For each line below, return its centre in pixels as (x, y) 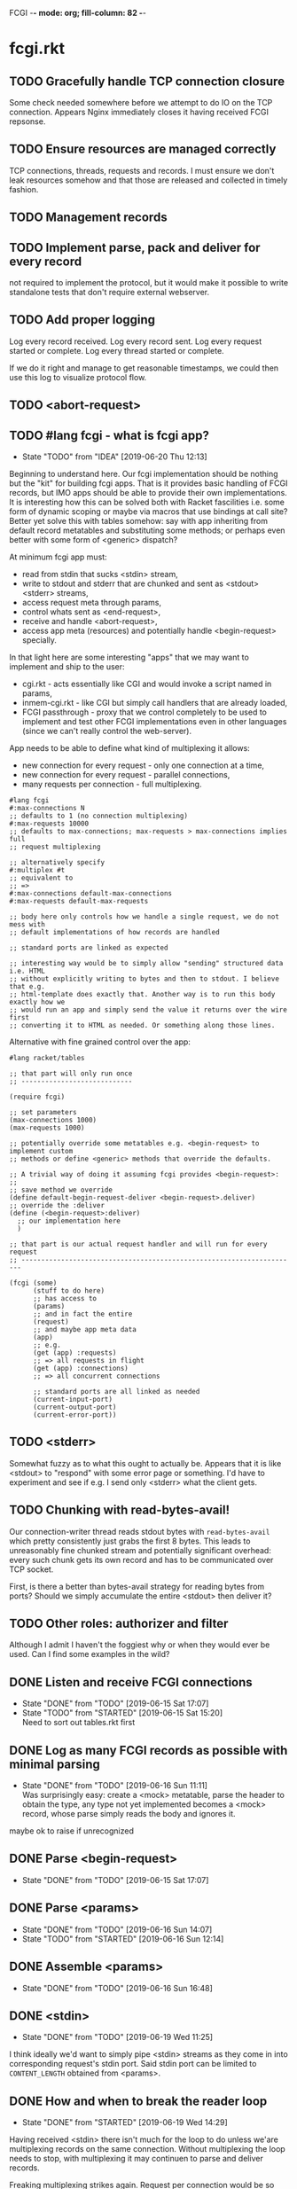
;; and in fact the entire (82, 1314)
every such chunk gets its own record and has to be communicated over (141, 1560)
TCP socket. (31, 1569)
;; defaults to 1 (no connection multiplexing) (99, 816)
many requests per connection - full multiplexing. (112, 785)
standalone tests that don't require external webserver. (109, 293)
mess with (27, 925)
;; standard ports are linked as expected (89, 948)
